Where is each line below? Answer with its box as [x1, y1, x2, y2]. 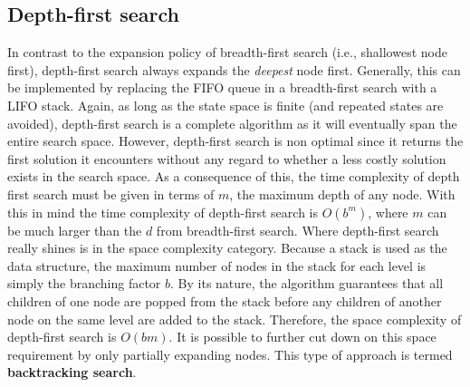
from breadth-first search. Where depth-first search [156, 220, 439, 239]
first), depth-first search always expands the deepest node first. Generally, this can [7, 60, 461, 79]
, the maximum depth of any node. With [229, 184, 456, 203]
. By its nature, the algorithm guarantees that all [170, 274, 444, 293]
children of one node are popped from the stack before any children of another [7, 291, 442, 310]
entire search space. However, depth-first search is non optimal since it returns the [7, 131, 464, 150]
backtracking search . [7, 363, 137, 382]
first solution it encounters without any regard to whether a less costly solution [7, 149, 446, 168]
